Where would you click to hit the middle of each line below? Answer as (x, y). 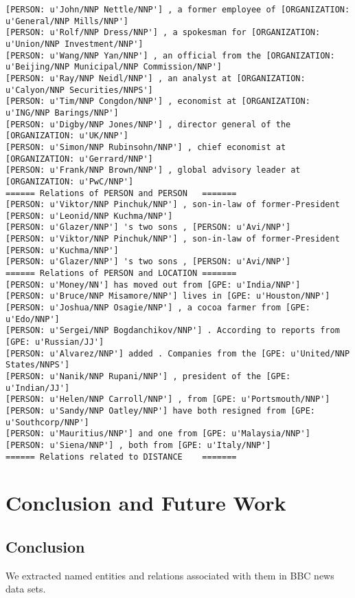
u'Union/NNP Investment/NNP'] (75, 44)
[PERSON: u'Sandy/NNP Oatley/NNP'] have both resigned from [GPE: (161, 410)
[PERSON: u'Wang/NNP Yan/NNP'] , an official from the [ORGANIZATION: (170, 55)
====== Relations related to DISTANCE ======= (121, 457)
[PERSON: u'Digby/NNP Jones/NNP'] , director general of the (148, 124)
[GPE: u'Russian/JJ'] (55, 342)
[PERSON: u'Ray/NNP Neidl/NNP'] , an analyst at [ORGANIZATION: (156, 78)
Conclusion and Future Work (146, 503)
